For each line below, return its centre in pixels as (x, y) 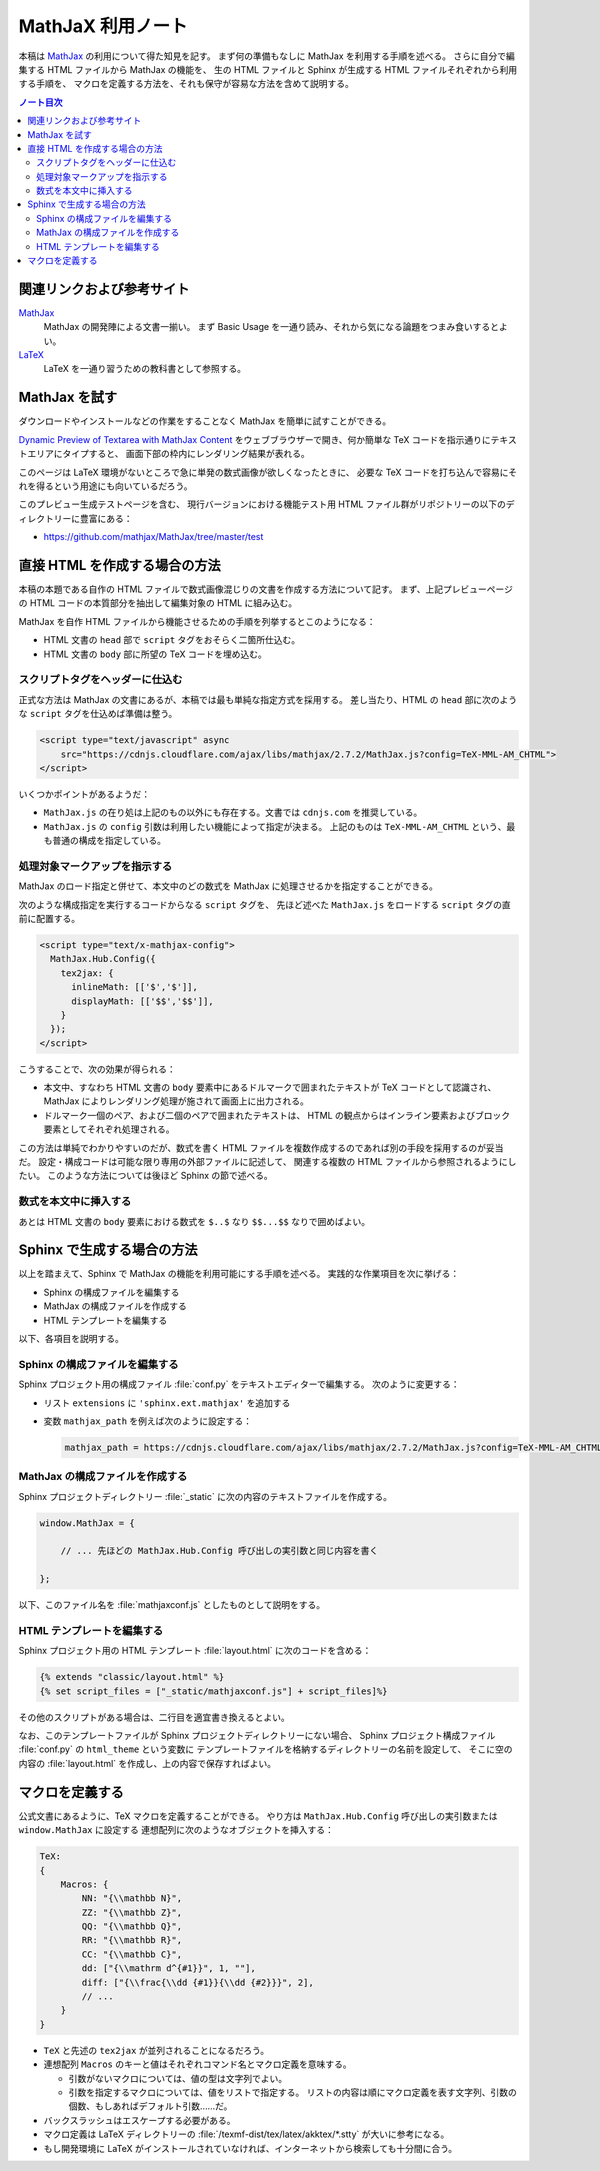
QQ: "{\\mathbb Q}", (132, 1926)
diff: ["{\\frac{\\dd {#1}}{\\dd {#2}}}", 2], (197, 1982)
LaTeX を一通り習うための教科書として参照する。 (145, 369)
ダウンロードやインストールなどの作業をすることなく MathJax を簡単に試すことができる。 (205, 421)
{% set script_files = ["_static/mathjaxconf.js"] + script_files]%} (213, 1691)
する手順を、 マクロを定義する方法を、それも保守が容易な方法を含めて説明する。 (186, 84)
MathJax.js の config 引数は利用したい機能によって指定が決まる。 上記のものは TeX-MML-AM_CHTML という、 (275, 826)
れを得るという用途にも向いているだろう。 (105, 486)
